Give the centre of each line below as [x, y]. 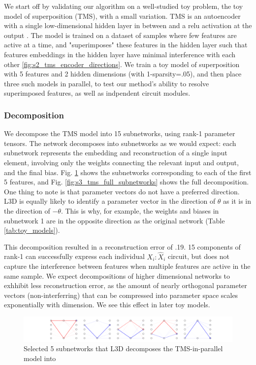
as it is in [237, 201]
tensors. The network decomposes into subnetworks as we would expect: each [120, 143]
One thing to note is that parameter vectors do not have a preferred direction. [122, 191]
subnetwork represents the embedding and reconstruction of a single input [116, 153]
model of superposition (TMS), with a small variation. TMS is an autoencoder [122, 16]
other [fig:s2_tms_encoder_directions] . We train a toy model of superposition [122, 64]
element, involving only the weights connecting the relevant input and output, [121, 162]
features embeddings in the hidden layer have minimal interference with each [120, 54]
